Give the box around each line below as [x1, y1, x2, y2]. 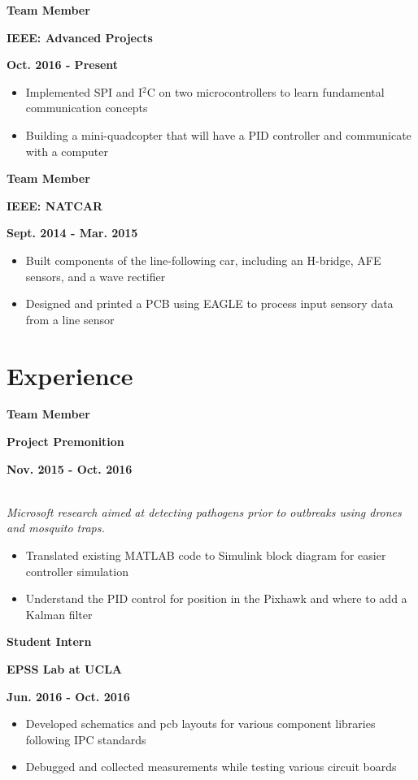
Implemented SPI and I [25, 83, 143, 100]
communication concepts [25, 99, 148, 116]
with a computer [25, 142, 108, 159]
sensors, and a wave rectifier [25, 267, 166, 284]
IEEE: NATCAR [7, 197, 103, 214]
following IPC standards [25, 730, 146, 747]
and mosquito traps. [7, 519, 105, 536]
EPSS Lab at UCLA [7, 660, 122, 677]
